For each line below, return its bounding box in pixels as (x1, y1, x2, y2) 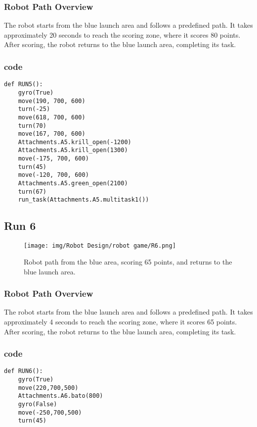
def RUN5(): (4, 81, 43, 88)
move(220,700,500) (18, 384, 79, 391)
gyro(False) (18, 400, 57, 408)
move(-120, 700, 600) (18, 171, 89, 179)
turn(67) (18, 188, 46, 195)
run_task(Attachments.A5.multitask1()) (18, 196, 149, 204)
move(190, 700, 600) (18, 97, 86, 105)
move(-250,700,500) (18, 409, 82, 416)
